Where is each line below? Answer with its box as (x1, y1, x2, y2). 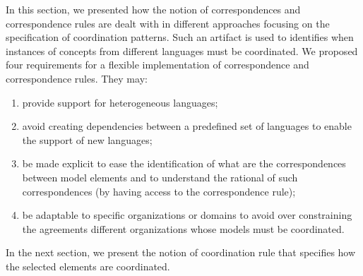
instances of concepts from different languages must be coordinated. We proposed (6, 43, 358, 58)
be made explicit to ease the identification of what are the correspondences (22, 156, 346, 171)
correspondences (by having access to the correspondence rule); (22, 184, 296, 198)
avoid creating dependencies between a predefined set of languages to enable (22, 119, 352, 133)
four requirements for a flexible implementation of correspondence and (6, 57, 309, 72)
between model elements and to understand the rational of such (22, 169, 298, 184)
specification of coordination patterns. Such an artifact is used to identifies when (6, 30, 354, 44)
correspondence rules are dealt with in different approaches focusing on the (6, 16, 330, 30)
